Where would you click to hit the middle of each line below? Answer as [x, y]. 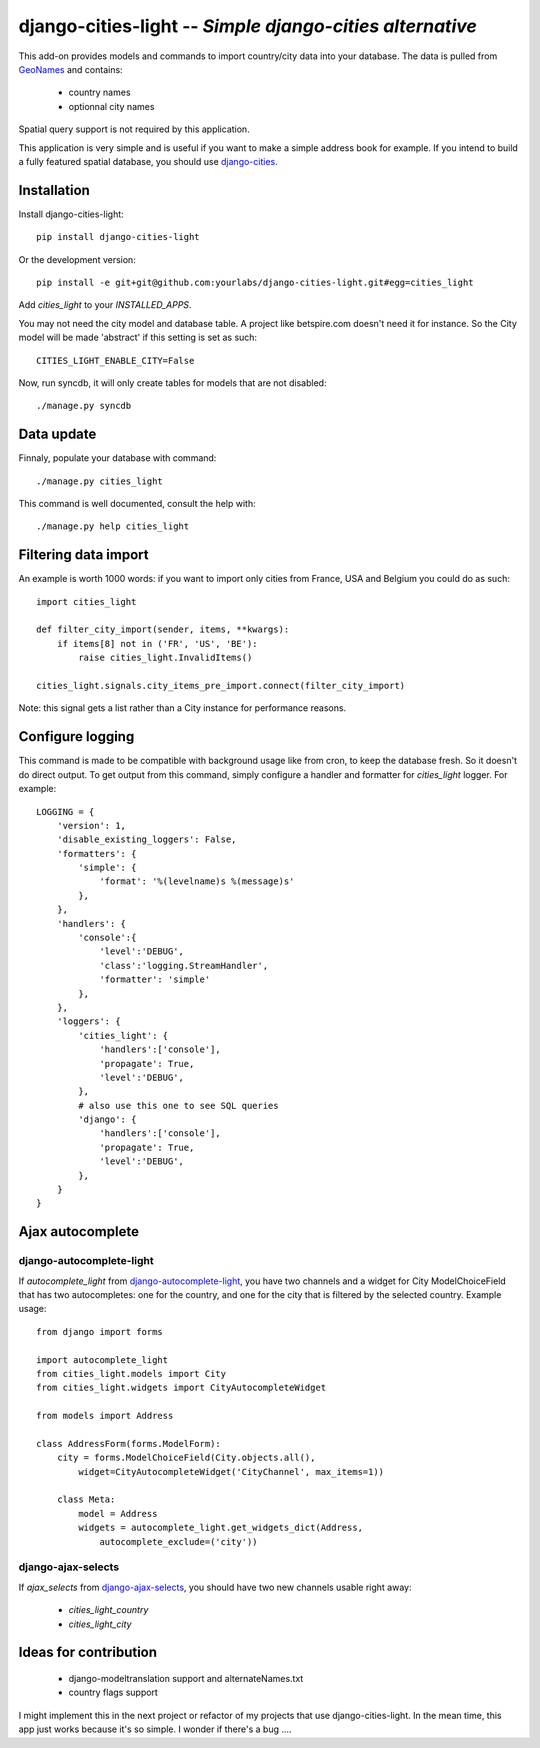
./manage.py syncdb [84, 406]
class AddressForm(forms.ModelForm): [129, 1443]
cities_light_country [108, 1610]
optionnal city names [111, 106]
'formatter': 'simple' [155, 979]
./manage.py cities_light [100, 481]
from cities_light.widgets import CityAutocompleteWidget [181, 1388]
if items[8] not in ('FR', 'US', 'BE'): [157, 643]
